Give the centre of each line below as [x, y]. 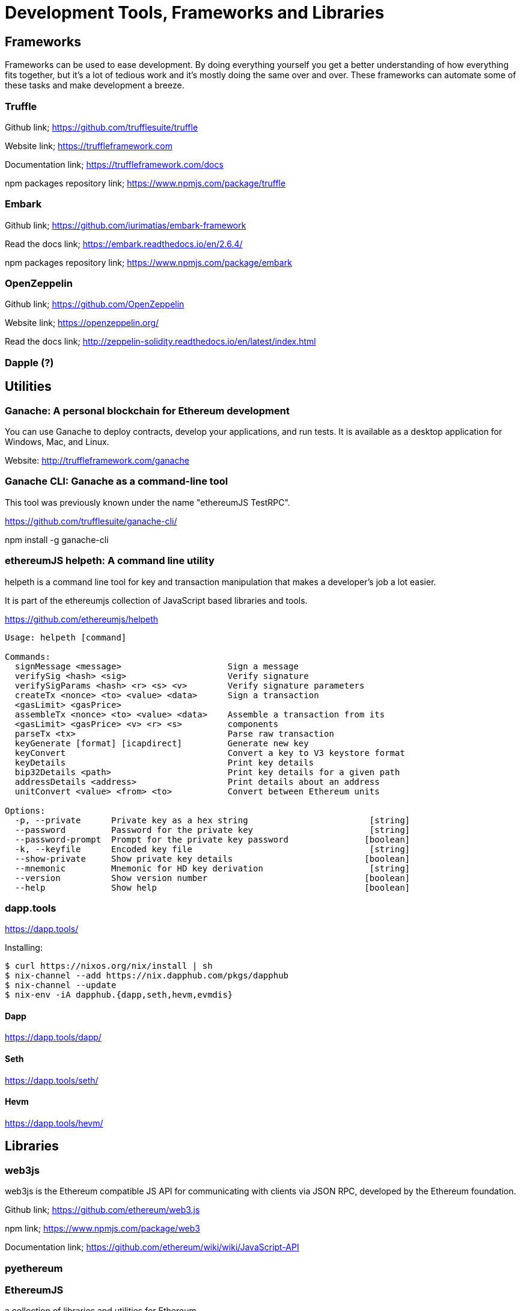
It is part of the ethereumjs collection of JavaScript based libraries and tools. [156, 600]
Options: [25, 810]
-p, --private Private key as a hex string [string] [212, 820]
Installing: [24, 948]
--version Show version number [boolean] [212, 878]
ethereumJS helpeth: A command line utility [110, 561]
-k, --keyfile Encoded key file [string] [212, 849]
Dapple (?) [29, 362]
